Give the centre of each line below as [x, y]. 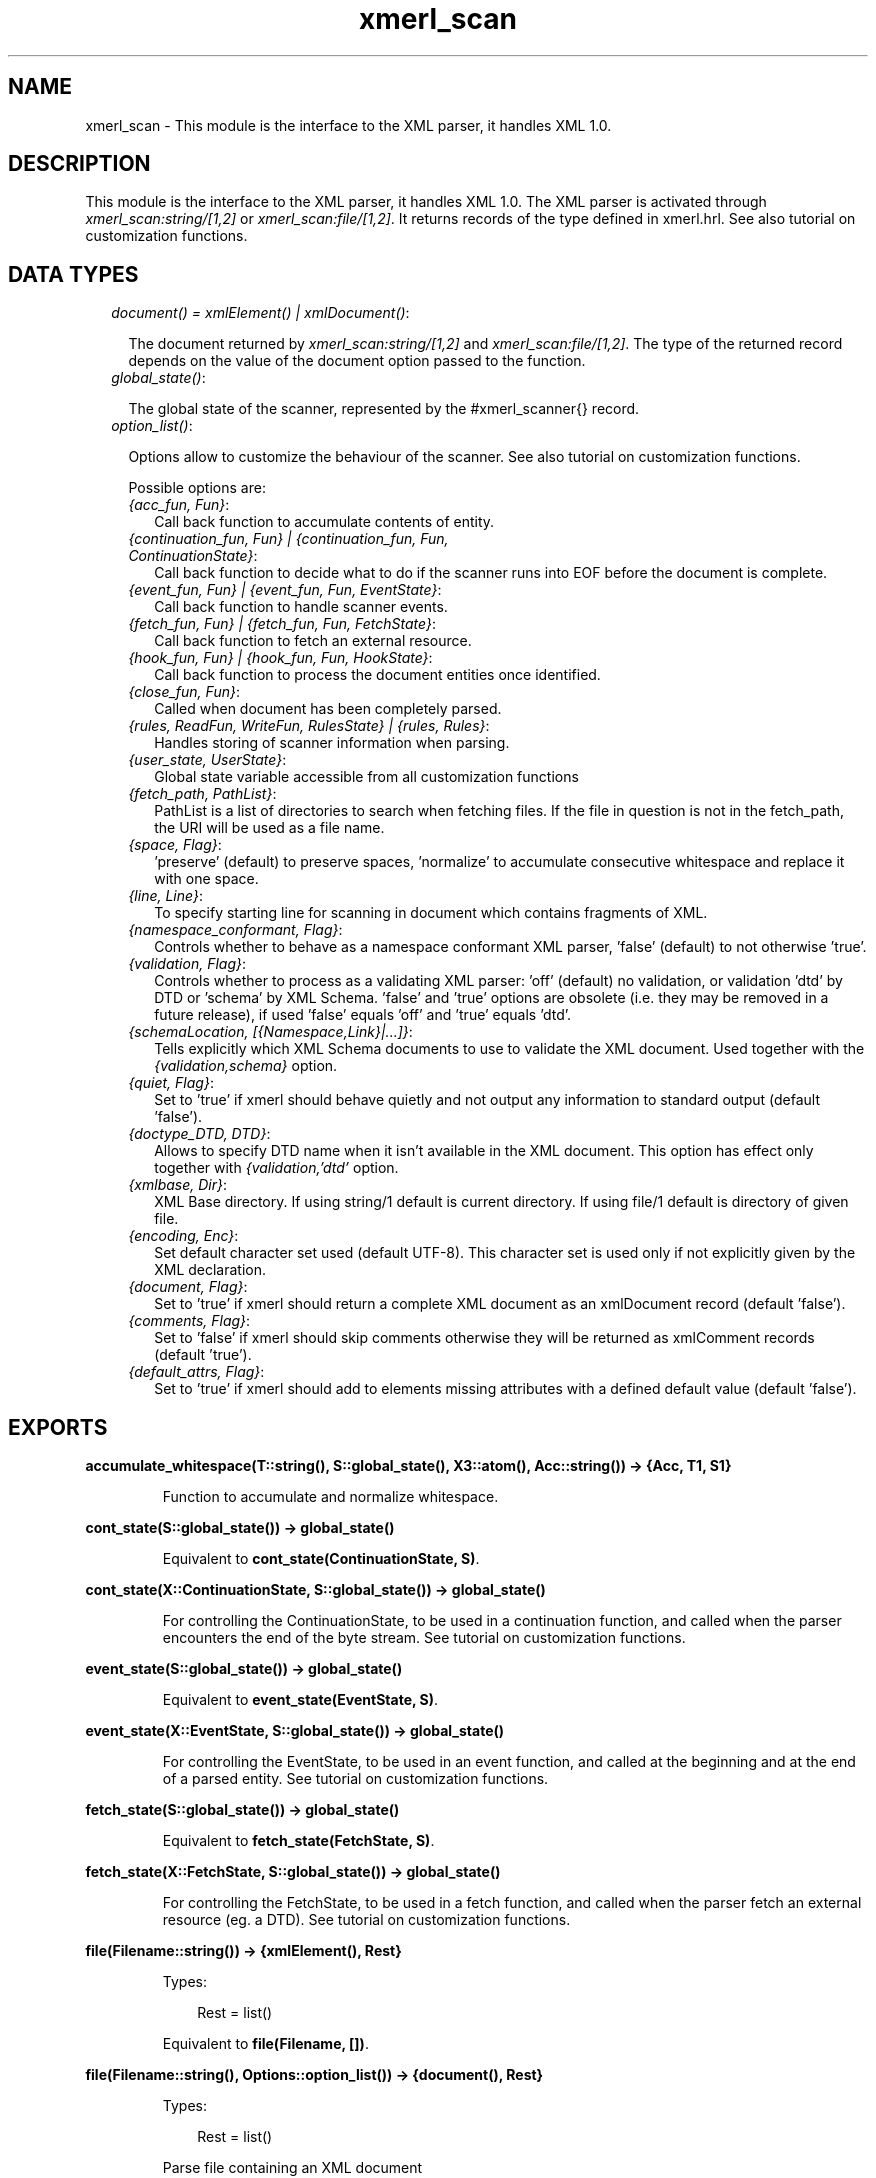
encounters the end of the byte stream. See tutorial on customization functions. [424, 1638]
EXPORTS [58, 1427]
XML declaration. [210, 1270]
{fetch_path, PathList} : [202, 794]
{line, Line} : [165, 896]
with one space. [206, 879]
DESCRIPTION [79, 164]
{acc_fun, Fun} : [179, 505]
